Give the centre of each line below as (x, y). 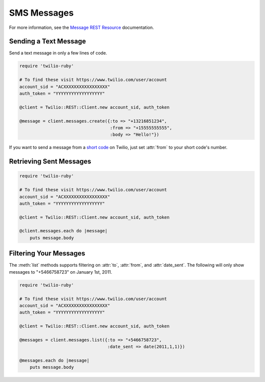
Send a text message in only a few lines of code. (58, 53)
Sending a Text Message (47, 41)
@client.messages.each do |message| (64, 231)
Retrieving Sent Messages (50, 162)
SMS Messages (41, 13)
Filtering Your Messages (47, 253)
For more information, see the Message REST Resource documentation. (81, 27)
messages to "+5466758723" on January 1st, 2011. (61, 272)
